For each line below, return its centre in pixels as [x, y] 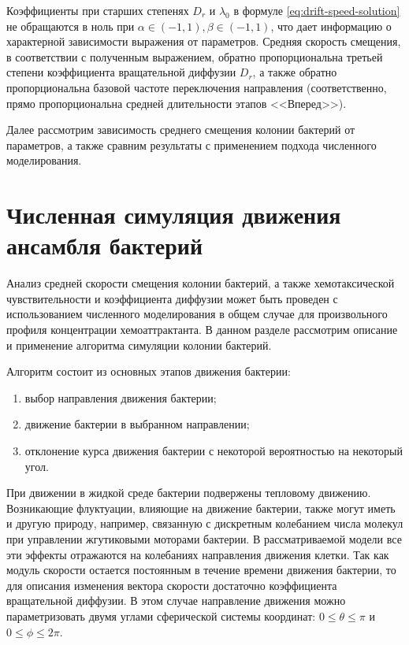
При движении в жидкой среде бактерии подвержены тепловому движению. [189, 493]
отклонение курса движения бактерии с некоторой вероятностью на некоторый [214, 450]
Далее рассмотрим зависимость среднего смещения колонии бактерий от [181, 130]
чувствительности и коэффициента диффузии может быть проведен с [172, 298]
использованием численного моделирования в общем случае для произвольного [197, 314]
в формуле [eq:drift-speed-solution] [317, 10]
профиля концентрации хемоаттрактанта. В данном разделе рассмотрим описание [202, 330]
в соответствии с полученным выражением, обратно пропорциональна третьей [195, 56]
